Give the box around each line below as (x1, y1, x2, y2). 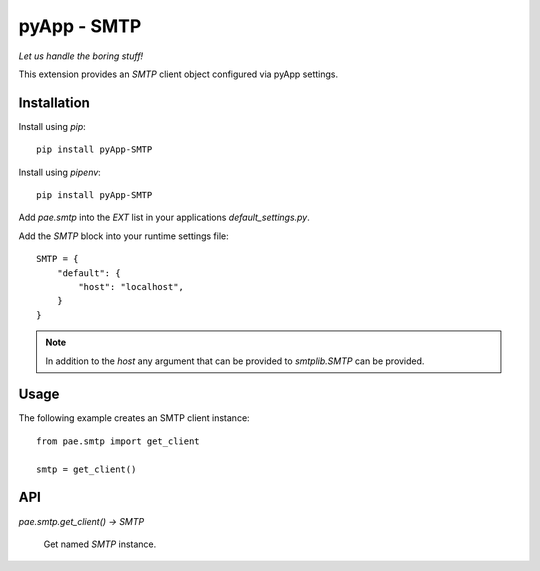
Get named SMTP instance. (43, 538, 157, 550)
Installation (18, 94, 90, 111)
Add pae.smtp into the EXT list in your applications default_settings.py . (18, 211, 310, 224)
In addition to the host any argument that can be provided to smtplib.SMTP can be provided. (45, 355, 425, 367)
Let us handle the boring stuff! (18, 50, 144, 62)
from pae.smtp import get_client (36, 435, 200, 447)
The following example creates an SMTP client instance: (18, 412, 250, 424)
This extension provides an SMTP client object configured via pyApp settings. (18, 68, 339, 80)
